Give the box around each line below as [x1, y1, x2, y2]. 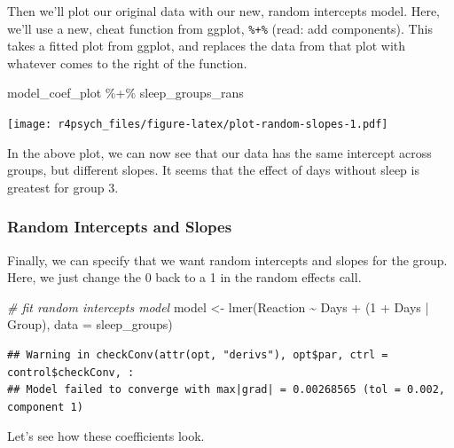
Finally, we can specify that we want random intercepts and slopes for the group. [7, 250, 448, 269]
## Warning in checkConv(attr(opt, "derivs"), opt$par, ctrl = [7, 349, 388, 362]
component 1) [7, 400, 83, 413]
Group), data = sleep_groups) [7, 315, 173, 334]
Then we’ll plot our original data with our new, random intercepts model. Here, [7, 2, 440, 20]
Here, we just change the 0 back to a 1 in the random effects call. [7, 268, 362, 287]
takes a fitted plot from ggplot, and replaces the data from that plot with [7, 36, 406, 55]
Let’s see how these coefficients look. [7, 427, 205, 445]
